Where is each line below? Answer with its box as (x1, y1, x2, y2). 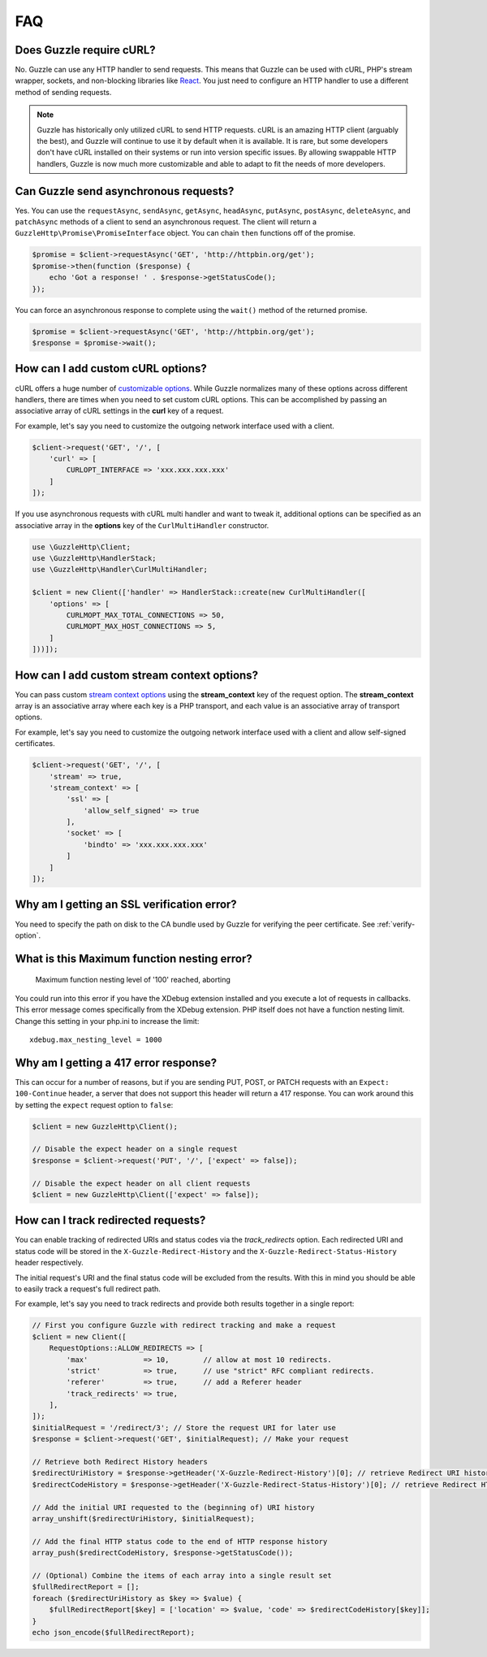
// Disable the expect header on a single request (32, 1144, 239, 1154)
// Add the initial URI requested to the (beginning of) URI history (32, 1503, 315, 1512)
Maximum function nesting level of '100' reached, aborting (35, 975, 231, 985)
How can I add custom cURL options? (15, 362, 207, 375)
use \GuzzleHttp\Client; (32, 542, 131, 552)
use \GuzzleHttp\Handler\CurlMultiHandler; (32, 565, 209, 575)
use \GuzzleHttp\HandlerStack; (32, 553, 157, 562)
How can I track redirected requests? (15, 1213, 206, 1227)
